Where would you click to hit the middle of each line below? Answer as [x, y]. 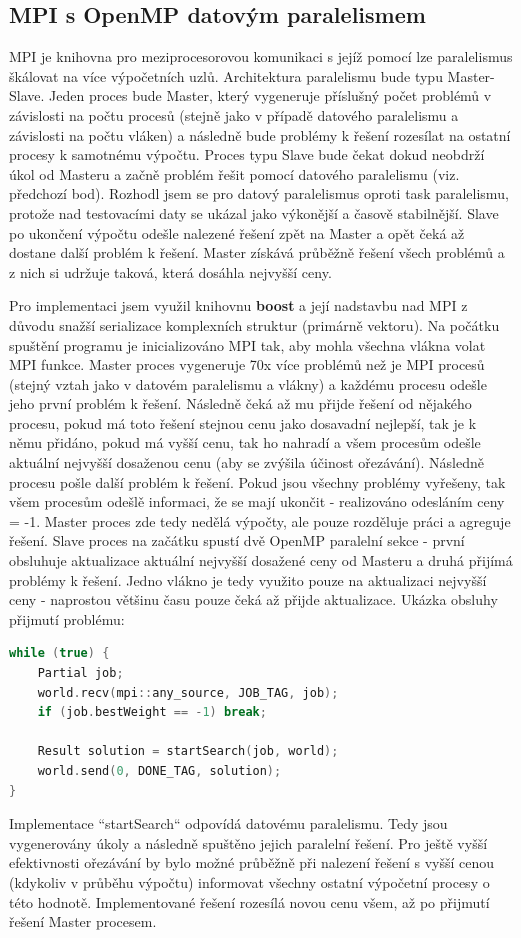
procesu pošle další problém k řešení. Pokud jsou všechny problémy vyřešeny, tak [257, 481]
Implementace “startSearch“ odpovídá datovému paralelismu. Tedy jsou [228, 823]
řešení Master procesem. [83, 921]
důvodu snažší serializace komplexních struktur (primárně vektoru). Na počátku [254, 324]
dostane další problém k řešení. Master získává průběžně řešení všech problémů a [257, 252]
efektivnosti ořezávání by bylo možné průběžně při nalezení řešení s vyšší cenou [252, 862]
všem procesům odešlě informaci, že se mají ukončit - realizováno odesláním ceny [257, 501]
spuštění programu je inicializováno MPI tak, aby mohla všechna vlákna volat [247, 344]
